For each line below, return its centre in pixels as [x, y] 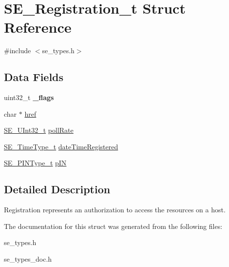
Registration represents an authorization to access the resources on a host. [115, 210]
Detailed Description [57, 189]
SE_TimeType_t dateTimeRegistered [61, 146]
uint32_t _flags [29, 97]
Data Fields [34, 77]
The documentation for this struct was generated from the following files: [113, 226]
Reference [38, 27]
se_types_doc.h [28, 259]
